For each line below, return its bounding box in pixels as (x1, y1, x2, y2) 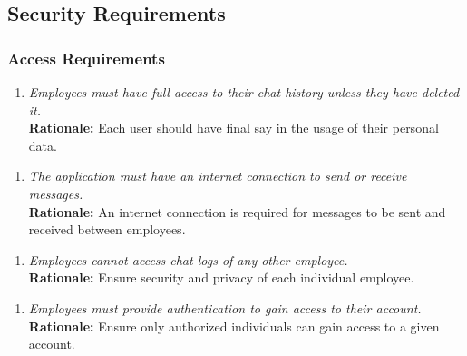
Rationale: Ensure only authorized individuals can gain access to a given (28, 316, 440, 335)
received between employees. (28, 220, 186, 239)
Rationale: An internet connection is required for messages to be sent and (28, 202, 446, 221)
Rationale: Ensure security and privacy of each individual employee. (28, 268, 414, 287)
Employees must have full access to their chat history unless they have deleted (28, 83, 460, 101)
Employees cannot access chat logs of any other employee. (28, 250, 348, 269)
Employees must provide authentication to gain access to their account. (28, 298, 422, 317)
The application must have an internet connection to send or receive (28, 166, 407, 185)
